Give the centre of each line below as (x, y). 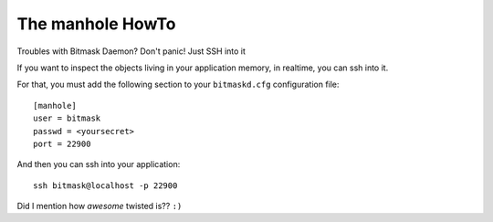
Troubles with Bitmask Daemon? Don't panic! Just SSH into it (131, 51)
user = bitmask (67, 118)
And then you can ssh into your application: (99, 164)
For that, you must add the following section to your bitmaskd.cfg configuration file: (178, 85)
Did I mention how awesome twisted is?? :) (100, 206)
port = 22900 (62, 143)
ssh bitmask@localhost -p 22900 (105, 185)
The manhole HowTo (96, 24)
